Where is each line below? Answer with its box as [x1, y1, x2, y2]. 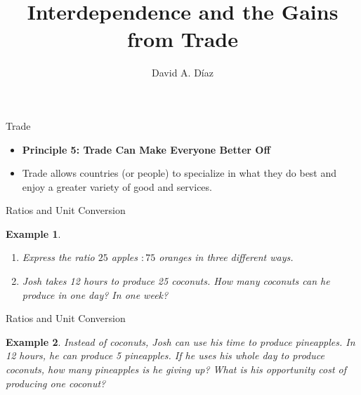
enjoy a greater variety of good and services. [22, 179, 212, 194]
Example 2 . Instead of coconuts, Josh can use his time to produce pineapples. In [6, 334, 355, 349]
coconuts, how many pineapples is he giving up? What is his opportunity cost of [6, 362, 347, 377]
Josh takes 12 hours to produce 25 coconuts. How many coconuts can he [22, 274, 330, 288]
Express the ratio [22, 250, 95, 265]
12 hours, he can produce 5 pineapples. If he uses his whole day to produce [6, 348, 324, 363]
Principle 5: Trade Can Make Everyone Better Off [22, 142, 270, 156]
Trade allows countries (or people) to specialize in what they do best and [22, 166, 337, 180]
